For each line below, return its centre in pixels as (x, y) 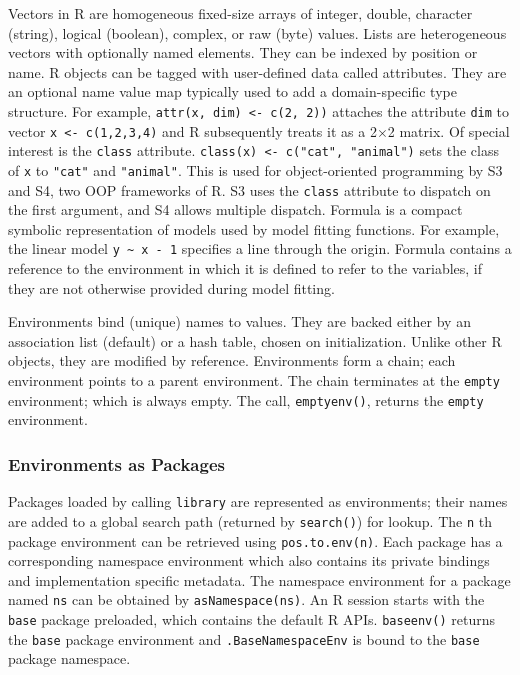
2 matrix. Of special (448, 130)
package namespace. (69, 658)
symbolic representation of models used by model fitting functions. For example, (254, 228)
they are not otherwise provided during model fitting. (171, 287)
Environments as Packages (116, 463)
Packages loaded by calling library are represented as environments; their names (258, 501)
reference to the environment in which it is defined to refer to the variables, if (245, 268)
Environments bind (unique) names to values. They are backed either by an (239, 321)
